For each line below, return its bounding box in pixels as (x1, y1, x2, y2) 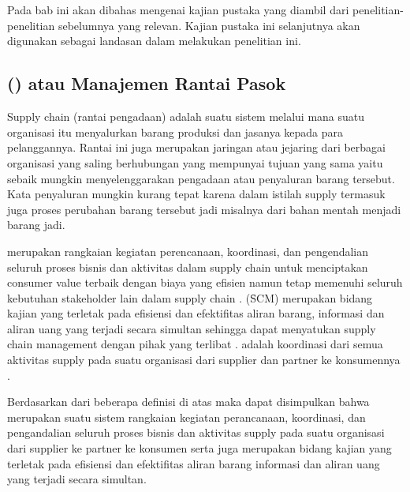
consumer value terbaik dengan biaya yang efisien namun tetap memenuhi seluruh (7, 274, 403, 291)
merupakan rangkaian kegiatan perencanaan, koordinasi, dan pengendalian (7, 242, 369, 259)
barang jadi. (7, 216, 65, 233)
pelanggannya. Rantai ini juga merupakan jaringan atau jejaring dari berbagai (7, 139, 386, 156)
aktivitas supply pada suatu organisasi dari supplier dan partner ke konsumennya (7, 351, 401, 368)
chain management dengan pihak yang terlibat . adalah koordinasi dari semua (7, 336, 383, 352)
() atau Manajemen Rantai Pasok (7, 71, 286, 96)
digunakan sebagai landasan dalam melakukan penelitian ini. (7, 32, 301, 49)
